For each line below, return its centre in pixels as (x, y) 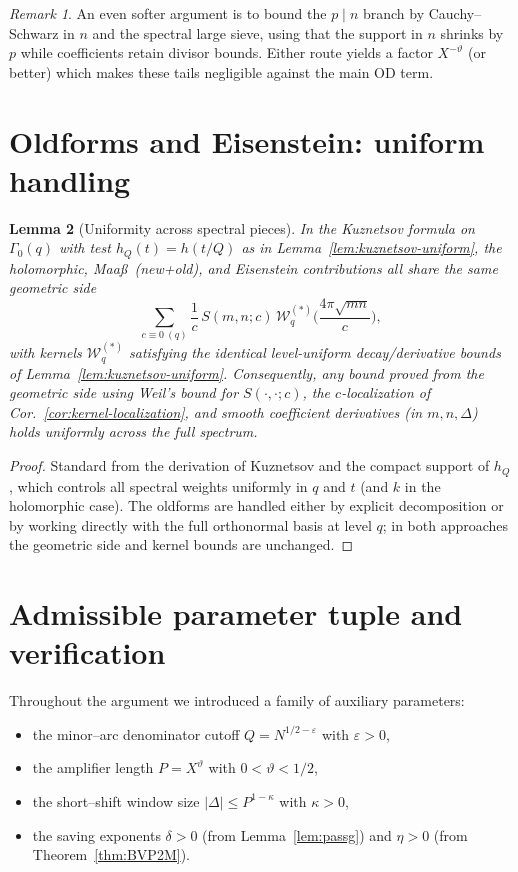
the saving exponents (96, 834)
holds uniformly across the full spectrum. (133, 431)
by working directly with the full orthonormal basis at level (190, 524)
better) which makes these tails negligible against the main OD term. (221, 71)
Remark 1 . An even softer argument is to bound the (168, 13)
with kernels (45, 352)
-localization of (386, 392)
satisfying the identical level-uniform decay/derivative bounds (315, 352)
